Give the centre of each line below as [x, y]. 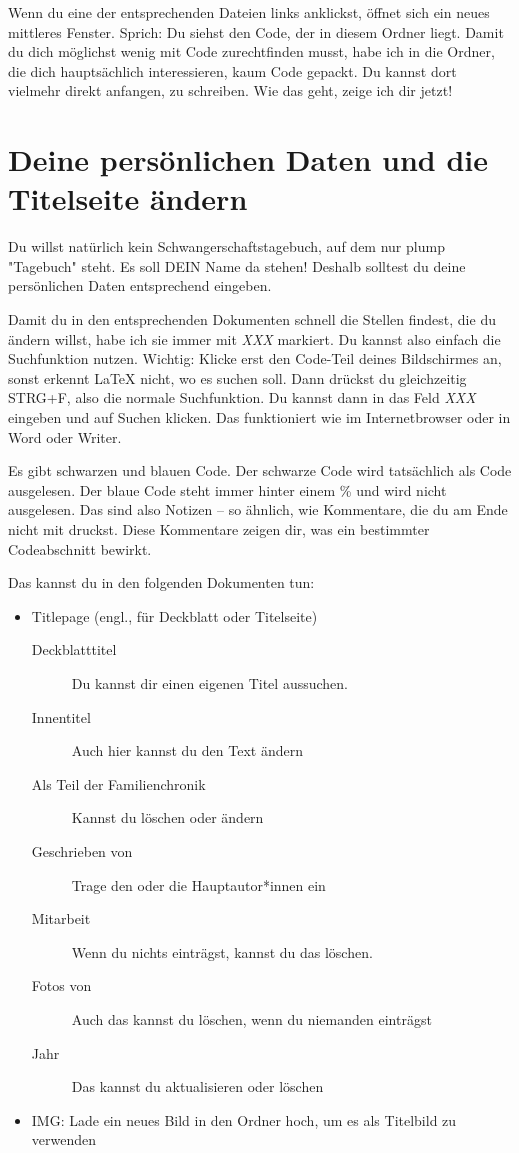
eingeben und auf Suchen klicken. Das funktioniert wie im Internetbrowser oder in [259, 417]
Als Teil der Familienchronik [118, 783]
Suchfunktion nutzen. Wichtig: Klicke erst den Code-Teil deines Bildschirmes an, [255, 358]
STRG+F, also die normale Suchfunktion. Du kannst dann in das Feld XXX [242, 397]
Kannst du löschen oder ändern [167, 817]
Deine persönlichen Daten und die [248, 159]
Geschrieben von [82, 850]
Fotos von [61, 985]
